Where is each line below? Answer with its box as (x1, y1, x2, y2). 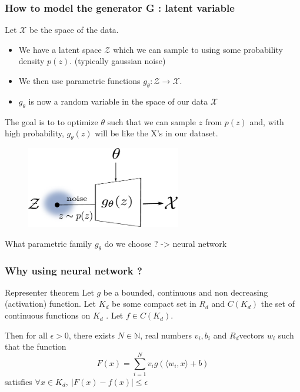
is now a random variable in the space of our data (28, 95, 208, 107)
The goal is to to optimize (5, 115, 98, 128)
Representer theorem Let (5, 286, 94, 298)
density (18, 55, 45, 67)
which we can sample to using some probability (113, 43, 283, 55)
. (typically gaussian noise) (69, 55, 166, 67)
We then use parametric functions (18, 75, 141, 86)
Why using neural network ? (5, 263, 142, 277)
